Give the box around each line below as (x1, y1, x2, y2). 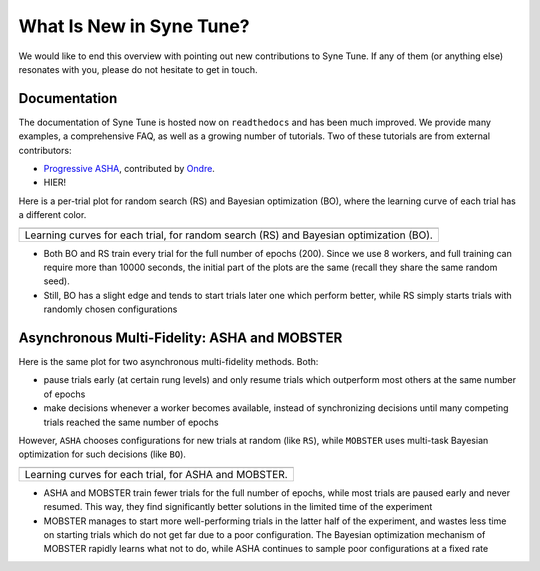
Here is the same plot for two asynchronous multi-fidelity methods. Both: (18, 356, 319, 368)
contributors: (18, 144, 72, 156)
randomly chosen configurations (43, 303, 178, 315)
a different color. (18, 209, 87, 221)
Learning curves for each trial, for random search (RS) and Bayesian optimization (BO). (24, 228, 434, 242)
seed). (43, 275, 70, 287)
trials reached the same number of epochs (43, 416, 219, 428)
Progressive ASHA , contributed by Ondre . (43, 163, 215, 175)
